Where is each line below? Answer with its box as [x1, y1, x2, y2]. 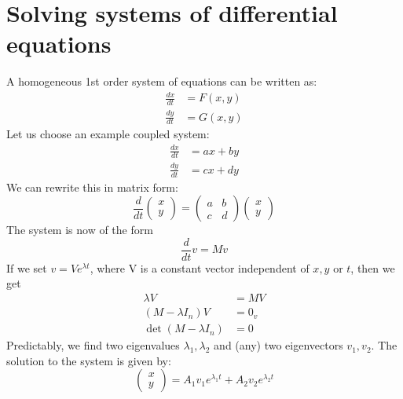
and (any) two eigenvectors [214, 337, 343, 353]
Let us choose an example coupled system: [6, 126, 210, 142]
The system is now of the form [6, 221, 153, 238]
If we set [6, 259, 47, 276]
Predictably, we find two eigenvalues [6, 337, 180, 353]
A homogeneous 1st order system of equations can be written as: [6, 73, 317, 90]
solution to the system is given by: [6, 352, 171, 368]
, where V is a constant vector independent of [90, 259, 310, 276]
